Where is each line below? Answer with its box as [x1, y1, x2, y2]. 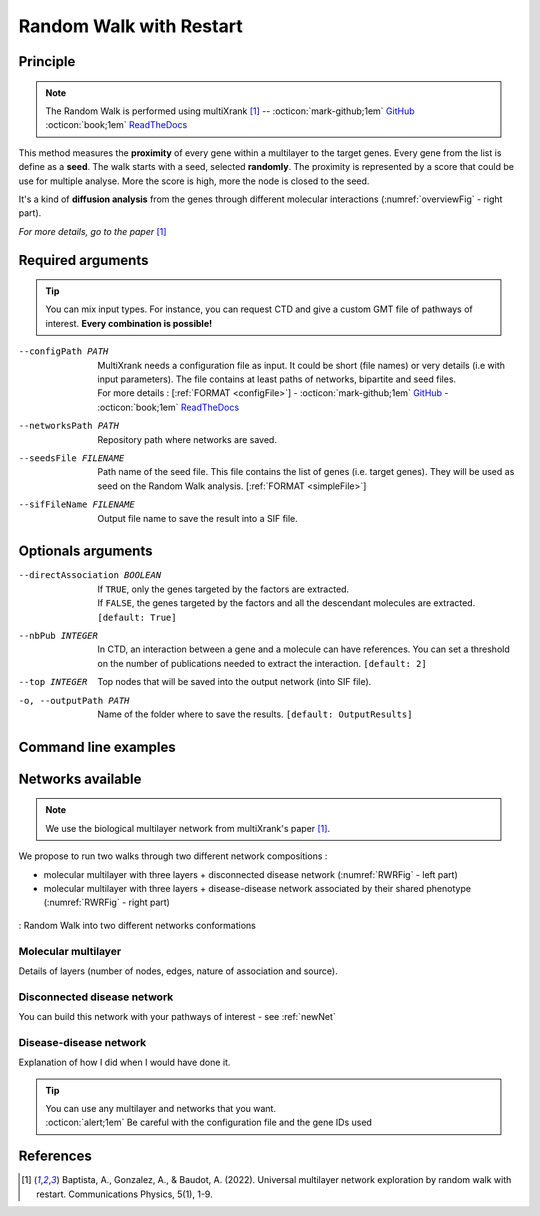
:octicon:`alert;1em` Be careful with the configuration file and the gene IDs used [45, 1116, 372, 1129]
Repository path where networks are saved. [97, 433, 277, 445]
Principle [18, 53, 76, 70]
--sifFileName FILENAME [18, 499, 135, 510]
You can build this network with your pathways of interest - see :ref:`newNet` [18, 1011, 337, 1023]
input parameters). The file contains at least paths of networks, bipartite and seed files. [97, 373, 457, 385]
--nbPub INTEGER [18, 630, 99, 642]
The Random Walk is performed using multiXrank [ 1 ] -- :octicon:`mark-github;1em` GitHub [45, 105, 415, 117]
